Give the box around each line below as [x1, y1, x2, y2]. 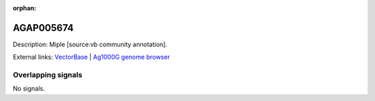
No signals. [12, 84, 45, 93]
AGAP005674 [12, 21, 74, 34]
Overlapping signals [12, 70, 83, 80]
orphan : [12, 4, 37, 12]
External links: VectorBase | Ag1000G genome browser [12, 53, 170, 62]
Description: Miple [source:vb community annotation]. [12, 40, 168, 48]
